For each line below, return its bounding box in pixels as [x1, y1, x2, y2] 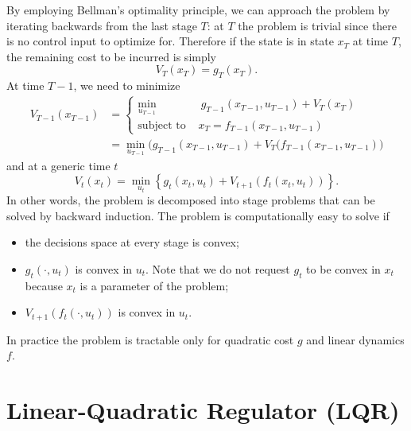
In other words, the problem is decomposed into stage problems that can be [6, 192, 375, 208]
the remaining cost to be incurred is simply [6, 48, 217, 64]
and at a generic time [6, 157, 111, 173]
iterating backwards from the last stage [6, 17, 197, 33]
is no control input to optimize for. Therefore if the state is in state [6, 33, 334, 49]
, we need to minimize [73, 77, 180, 94]
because [25, 277, 63, 293]
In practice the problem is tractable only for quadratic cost [6, 331, 294, 348]
